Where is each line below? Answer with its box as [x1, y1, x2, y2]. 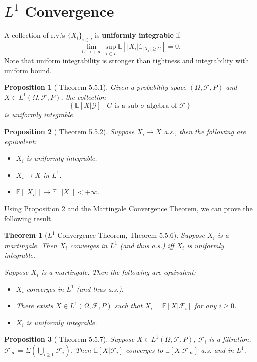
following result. [4, 213, 53, 223]
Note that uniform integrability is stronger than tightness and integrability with [4, 55, 249, 66]
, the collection [61, 91, 106, 102]
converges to [126, 345, 163, 355]
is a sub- [114, 102, 141, 109]
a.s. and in [201, 345, 234, 355]
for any [194, 300, 217, 311]
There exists [16, 300, 53, 311]
